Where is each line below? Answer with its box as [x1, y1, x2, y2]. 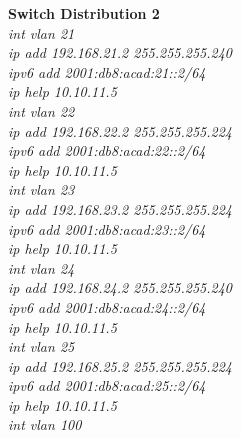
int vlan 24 [8, 257, 75, 278]
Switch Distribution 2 [8, 3, 160, 23]
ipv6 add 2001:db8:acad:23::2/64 [8, 218, 206, 239]
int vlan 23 [8, 179, 75, 200]
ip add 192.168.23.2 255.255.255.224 [8, 198, 232, 219]
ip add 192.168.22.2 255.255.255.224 [8, 120, 232, 141]
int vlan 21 [8, 22, 75, 43]
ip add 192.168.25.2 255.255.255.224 [8, 355, 232, 376]
